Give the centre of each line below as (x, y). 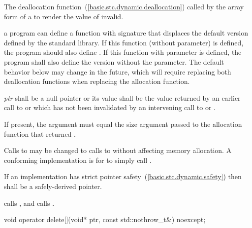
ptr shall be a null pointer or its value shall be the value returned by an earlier (122, 97)
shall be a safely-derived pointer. (53, 186)
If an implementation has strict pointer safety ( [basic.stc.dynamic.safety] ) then (123, 176)
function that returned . (40, 133)
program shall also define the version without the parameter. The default (114, 61)
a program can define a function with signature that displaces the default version (126, 33)
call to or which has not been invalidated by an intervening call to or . (110, 107)
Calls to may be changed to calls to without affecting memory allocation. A (118, 150)
